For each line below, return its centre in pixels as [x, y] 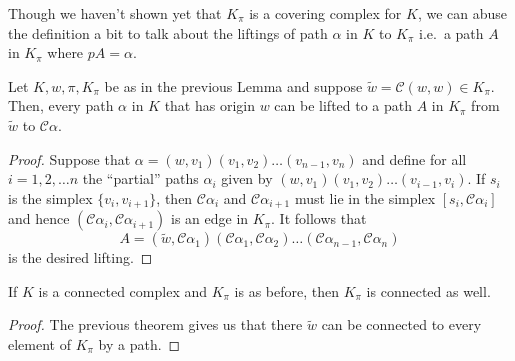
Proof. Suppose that [69, 158]
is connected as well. [428, 290]
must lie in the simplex [365, 197]
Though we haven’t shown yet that [115, 13]
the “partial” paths [140, 178]
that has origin [209, 105]
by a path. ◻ [139, 343]
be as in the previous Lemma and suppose [233, 85]
